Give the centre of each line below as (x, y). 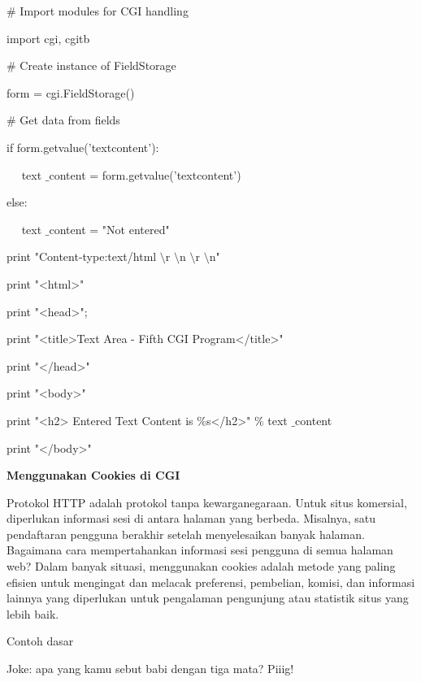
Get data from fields (70, 120)
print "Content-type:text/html (82, 256)
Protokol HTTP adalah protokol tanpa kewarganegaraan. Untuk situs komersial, (207, 502)
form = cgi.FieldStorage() (71, 92)
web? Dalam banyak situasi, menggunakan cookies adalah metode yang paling (201, 566)
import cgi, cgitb (48, 38)
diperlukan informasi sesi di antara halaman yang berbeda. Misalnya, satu (191, 518)
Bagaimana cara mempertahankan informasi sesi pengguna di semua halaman (200, 550)
